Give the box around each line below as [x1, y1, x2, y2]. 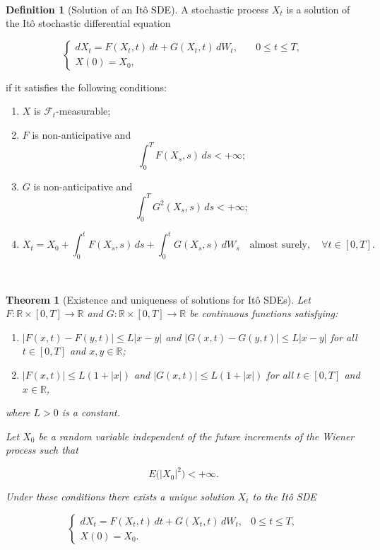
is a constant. [61, 405, 121, 420]
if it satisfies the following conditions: [6, 79, 167, 94]
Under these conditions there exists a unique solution [6, 489, 234, 504]
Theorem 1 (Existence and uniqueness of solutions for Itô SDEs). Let [6, 292, 311, 306]
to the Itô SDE [252, 489, 316, 504]
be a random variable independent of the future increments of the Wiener [38, 428, 355, 443]
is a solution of [286, 1, 350, 16]
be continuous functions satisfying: [189, 306, 338, 321]
